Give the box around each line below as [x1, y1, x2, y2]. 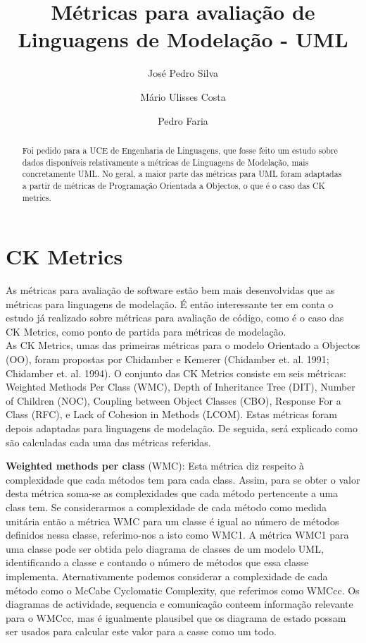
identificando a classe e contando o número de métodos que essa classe [6, 555, 309, 570]
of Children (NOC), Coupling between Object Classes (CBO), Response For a [6, 393, 341, 408]
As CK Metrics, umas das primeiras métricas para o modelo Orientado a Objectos [6, 338, 360, 353]
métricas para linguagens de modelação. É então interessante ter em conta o [6, 296, 334, 311]
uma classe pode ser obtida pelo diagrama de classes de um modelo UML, [6, 541, 324, 556]
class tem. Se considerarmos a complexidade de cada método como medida [6, 500, 327, 515]
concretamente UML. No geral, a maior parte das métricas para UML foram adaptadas [22, 168, 342, 180]
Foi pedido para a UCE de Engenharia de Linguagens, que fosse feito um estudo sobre [22, 144, 338, 156]
